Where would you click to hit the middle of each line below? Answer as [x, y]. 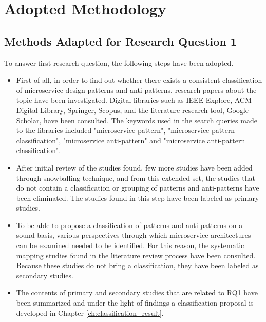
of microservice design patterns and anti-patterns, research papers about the [136, 90]
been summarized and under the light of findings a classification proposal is [135, 303]
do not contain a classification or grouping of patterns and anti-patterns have [138, 188]
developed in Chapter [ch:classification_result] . [90, 312]
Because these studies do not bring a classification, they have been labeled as [137, 265]
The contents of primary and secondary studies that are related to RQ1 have [137, 292]
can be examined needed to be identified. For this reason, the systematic [130, 245]
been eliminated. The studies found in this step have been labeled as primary [138, 197]
